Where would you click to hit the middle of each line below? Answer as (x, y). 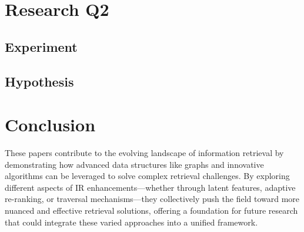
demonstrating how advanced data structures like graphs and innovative (134, 164)
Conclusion (50, 125)
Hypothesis (39, 81)
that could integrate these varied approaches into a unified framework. (131, 222)
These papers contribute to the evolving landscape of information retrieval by (144, 153)
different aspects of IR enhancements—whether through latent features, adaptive (150, 187)
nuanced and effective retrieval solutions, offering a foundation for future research (151, 211)
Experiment (41, 46)
